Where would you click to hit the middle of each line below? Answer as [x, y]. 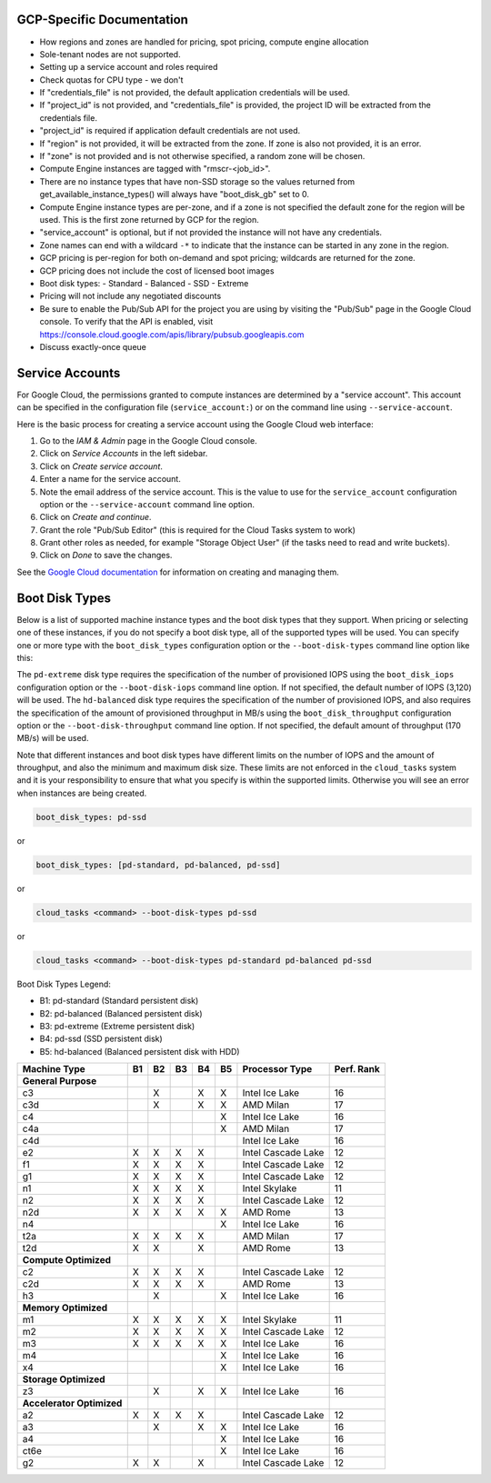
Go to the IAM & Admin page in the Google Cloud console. [149, 440]
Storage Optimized [64, 1379]
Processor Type [277, 1069]
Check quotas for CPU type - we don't [111, 80]
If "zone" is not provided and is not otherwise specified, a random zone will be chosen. [202, 156]
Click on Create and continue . [95, 517]
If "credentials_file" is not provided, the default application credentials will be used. [195, 93]
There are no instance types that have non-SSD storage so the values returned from [197, 181]
